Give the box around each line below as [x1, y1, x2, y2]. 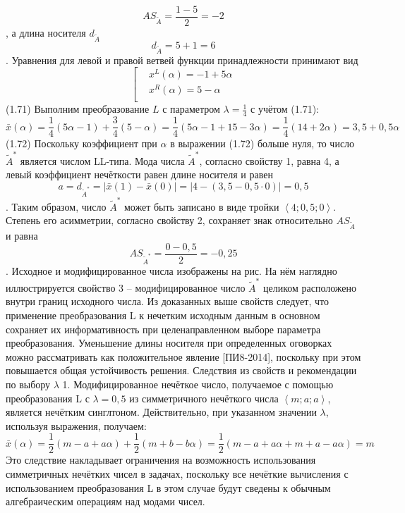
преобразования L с [6, 390, 90, 405]
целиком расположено [262, 280, 357, 295]
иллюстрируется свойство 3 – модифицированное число [6, 280, 246, 295]
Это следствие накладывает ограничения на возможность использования [6, 452, 316, 467]
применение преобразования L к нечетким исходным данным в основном [6, 308, 320, 323]
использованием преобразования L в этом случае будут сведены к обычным [6, 480, 331, 495]
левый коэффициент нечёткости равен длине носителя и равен [6, 167, 273, 182]
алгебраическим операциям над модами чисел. [6, 494, 205, 509]
